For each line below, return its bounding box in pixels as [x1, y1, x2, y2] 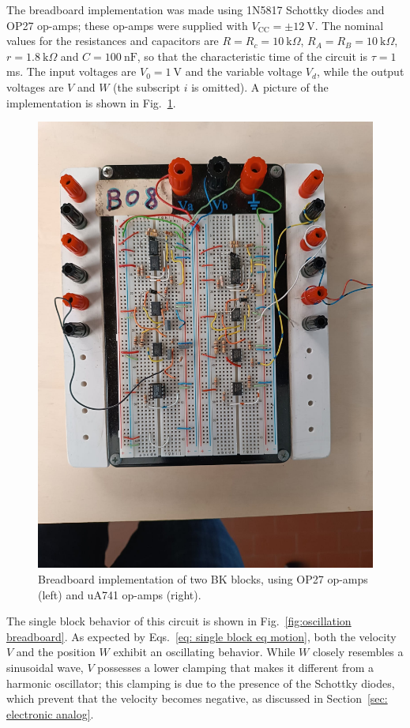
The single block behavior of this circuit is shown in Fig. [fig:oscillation [6, 613, 352, 629]
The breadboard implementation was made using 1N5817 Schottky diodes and [6, 2, 385, 17]
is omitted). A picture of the [191, 78, 329, 95]
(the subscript [113, 78, 181, 95]
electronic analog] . [6, 705, 94, 722]
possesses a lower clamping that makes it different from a [97, 659, 374, 676]
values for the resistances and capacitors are [6, 32, 219, 49]
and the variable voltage [185, 63, 303, 80]
